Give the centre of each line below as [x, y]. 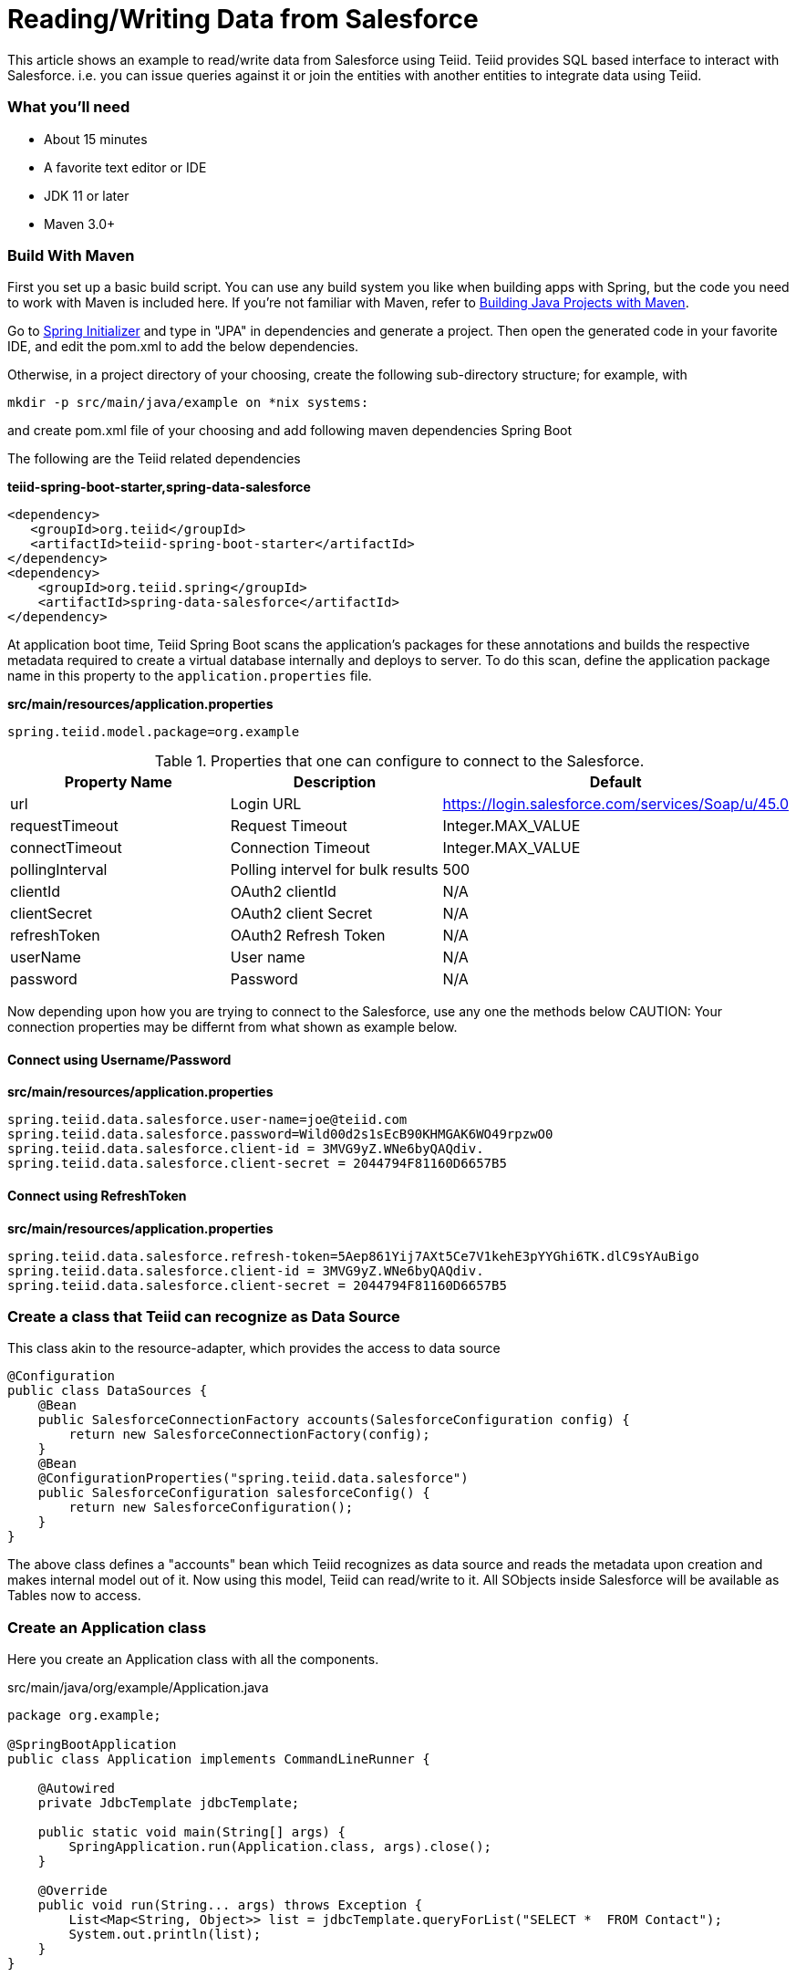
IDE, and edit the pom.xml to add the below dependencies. [183, 347]
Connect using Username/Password [119, 1059]
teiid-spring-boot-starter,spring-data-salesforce [159, 487]
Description [335, 782]
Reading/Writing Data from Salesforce [243, 19]
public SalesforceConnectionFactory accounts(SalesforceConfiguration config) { [334, 1420]
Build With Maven [71, 255]
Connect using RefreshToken [97, 1196]
